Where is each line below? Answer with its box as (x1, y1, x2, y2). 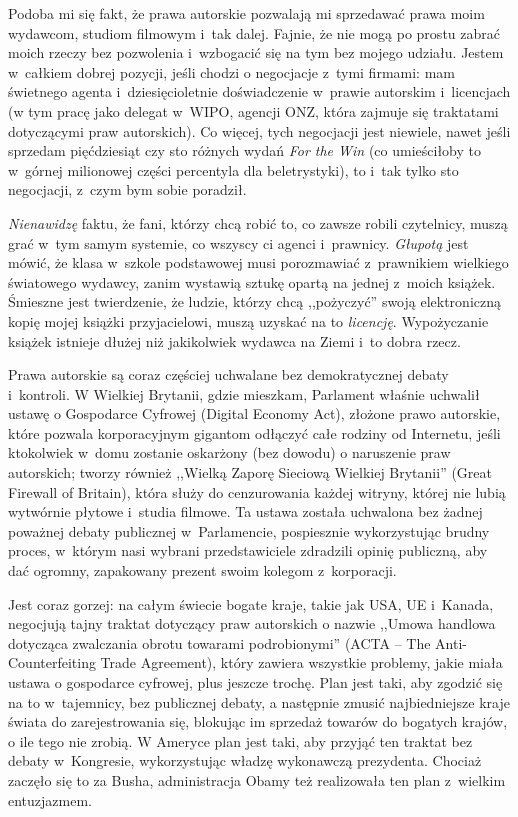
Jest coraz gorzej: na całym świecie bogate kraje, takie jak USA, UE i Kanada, (8, 593, 494, 614)
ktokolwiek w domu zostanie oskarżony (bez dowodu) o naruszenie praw (8, 442, 451, 463)
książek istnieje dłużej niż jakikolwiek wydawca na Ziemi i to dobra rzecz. (8, 330, 461, 351)
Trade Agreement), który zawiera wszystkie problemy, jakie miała (100, 652, 503, 673)
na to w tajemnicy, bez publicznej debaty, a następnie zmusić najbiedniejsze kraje (8, 691, 510, 712)
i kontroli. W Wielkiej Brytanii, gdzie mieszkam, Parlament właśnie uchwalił (8, 383, 480, 404)
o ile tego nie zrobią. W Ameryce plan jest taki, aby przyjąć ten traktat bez (8, 730, 473, 751)
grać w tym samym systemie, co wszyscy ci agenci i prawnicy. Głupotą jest (8, 232, 469, 253)
